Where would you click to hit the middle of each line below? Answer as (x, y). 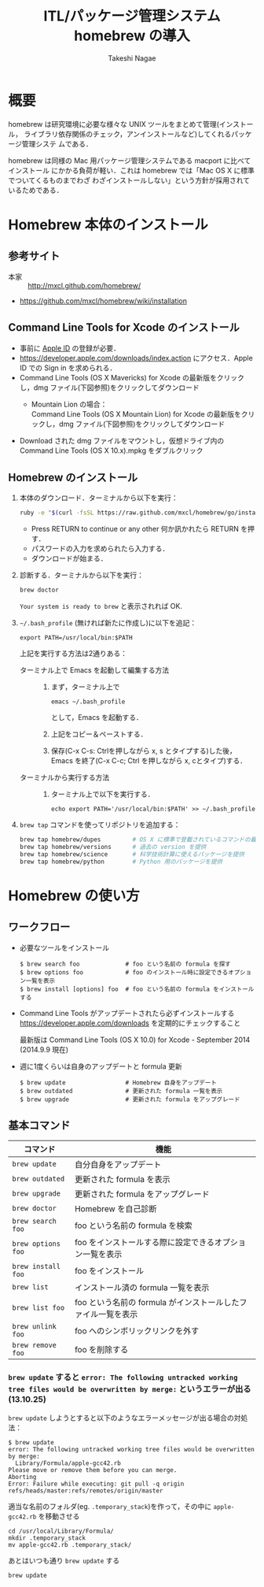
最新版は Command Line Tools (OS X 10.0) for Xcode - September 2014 (135, 1040)
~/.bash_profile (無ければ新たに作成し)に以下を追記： (108, 623)
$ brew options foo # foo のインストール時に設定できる (124, 972)
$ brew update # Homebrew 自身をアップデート (118, 1083)
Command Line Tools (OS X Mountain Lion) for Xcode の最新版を (136, 413)
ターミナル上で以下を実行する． (103, 794)
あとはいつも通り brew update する (64, 1560)
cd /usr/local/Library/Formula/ (61, 1531)
